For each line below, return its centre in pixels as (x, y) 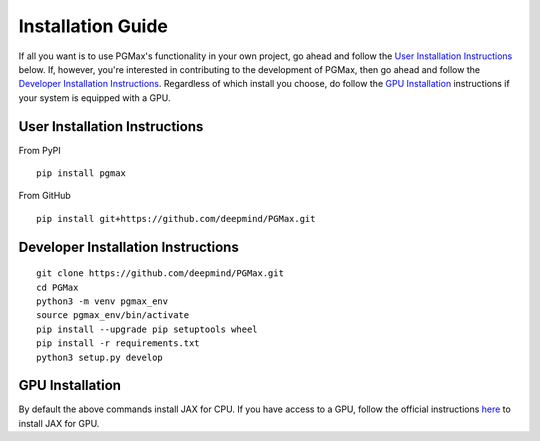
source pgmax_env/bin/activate (113, 315)
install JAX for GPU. (59, 423)
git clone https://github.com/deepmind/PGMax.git (160, 273)
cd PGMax (57, 287)
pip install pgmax (81, 173)
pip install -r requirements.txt (118, 343)
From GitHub (45, 196)
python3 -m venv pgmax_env (102, 301)
